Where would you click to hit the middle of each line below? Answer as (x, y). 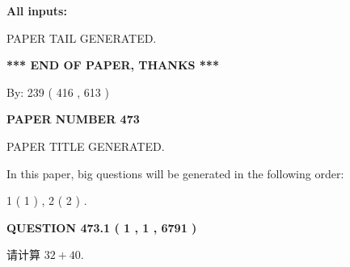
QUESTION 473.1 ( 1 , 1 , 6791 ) (102, 227)
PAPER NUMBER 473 (73, 119)
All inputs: (37, 10)
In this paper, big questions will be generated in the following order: (175, 173)
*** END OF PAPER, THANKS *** (113, 65)
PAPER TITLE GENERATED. (86, 146)
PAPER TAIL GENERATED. (82, 38)
